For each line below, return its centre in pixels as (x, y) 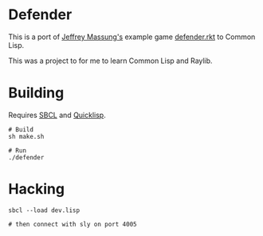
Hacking (37, 189)
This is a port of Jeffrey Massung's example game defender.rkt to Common (132, 37)
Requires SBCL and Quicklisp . (57, 115)
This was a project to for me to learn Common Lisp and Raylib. (110, 61)
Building (36, 93)
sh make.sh (26, 136)
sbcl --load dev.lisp (44, 210)
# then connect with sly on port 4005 (73, 224)
